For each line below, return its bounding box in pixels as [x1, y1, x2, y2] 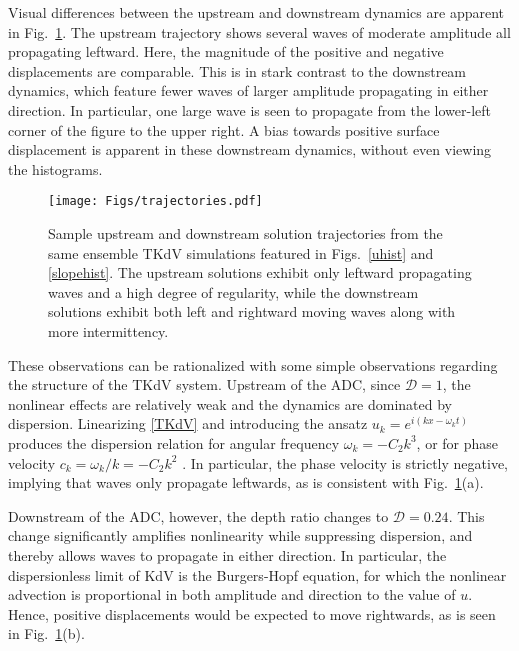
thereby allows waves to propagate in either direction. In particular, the [8, 544, 447, 565]
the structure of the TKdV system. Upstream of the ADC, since [8, 374, 401, 395]
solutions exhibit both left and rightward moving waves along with [48, 301, 456, 322]
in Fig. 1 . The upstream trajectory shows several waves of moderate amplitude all [8, 21, 511, 42]
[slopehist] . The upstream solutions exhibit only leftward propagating [48, 262, 472, 283]
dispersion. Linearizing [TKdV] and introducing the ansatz [8, 413, 368, 434]
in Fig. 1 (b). [8, 623, 85, 644]
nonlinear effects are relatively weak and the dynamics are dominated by [8, 393, 453, 414]
